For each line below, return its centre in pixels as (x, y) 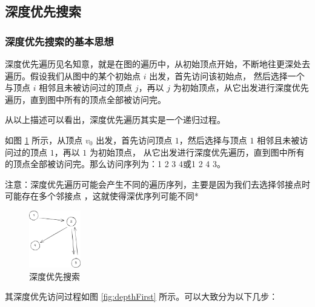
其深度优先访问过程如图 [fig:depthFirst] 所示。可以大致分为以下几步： (141, 296)
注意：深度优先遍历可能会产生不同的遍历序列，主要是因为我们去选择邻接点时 (157, 184)
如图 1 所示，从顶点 (44, 140)
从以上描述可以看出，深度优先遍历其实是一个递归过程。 (115, 120)
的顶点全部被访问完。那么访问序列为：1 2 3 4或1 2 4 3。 (115, 164)
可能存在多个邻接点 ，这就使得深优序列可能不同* (102, 196)
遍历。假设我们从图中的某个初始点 (73, 75)
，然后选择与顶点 (213, 140)
